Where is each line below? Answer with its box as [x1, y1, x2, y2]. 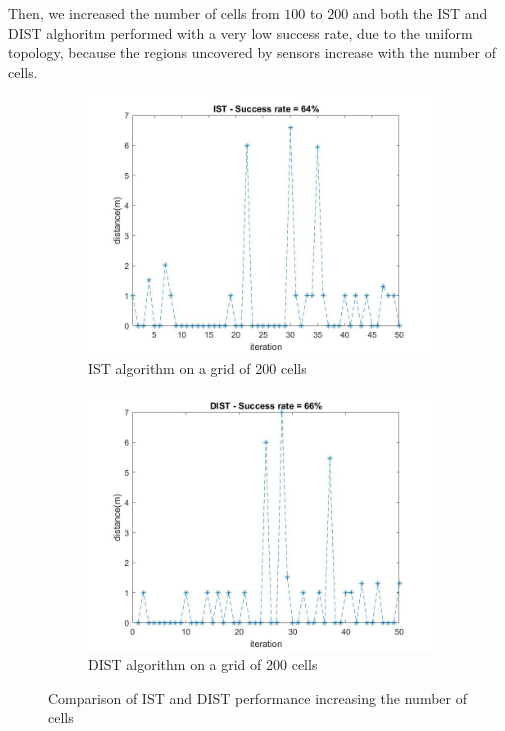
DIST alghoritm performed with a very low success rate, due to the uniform [8, 22, 473, 43]
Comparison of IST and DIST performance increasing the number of [48, 687, 468, 708]
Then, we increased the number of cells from [8, 3, 280, 23]
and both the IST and [352, 3, 488, 23]
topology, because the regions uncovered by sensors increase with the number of [8, 42, 496, 63]
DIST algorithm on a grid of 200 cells [88, 654, 318, 675]
